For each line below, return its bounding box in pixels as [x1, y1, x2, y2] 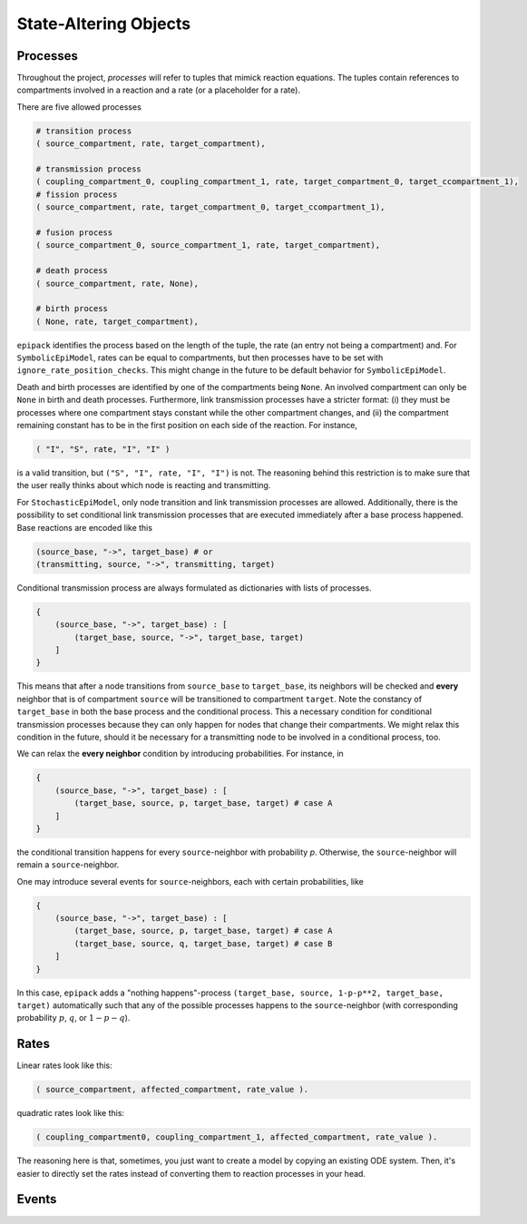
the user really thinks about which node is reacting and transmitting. [16, 480, 271, 491]
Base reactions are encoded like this [16, 522, 153, 533]
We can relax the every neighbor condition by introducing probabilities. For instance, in [16, 749, 344, 759]
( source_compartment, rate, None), [35, 278, 200, 289]
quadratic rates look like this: [16, 1108, 125, 1119]
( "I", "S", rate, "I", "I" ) [35, 445, 171, 454]
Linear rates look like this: [16, 1060, 112, 1071]
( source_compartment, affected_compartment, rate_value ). [35, 1084, 309, 1095]
